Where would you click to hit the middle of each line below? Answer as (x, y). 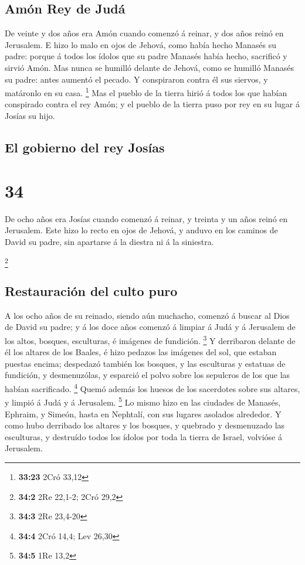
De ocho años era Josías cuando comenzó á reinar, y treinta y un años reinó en (146, 218)
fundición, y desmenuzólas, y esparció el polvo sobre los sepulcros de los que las (148, 375)
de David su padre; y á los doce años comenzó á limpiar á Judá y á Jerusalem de (150, 327)
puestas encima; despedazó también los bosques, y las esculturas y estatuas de (145, 363)
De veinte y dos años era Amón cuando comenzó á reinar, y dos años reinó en (144, 33)
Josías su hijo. (30, 116)
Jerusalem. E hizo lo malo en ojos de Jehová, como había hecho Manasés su (140, 44)
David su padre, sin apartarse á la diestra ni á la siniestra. (109, 241)
